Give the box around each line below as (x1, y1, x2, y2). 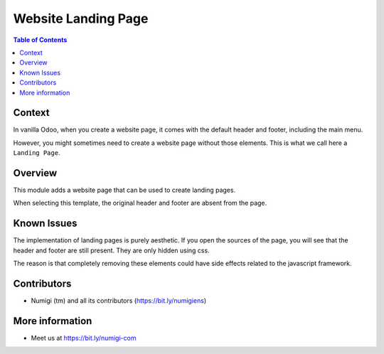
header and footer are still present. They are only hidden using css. (13, 246, 210, 254)
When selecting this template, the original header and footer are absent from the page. (13, 199, 267, 208)
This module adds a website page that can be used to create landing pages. (13, 186, 236, 195)
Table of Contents (13, 36, 68, 44)
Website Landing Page (13, 11, 149, 26)
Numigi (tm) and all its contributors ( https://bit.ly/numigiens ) (31, 296, 207, 305)
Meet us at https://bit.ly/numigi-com (31, 333, 137, 342)
